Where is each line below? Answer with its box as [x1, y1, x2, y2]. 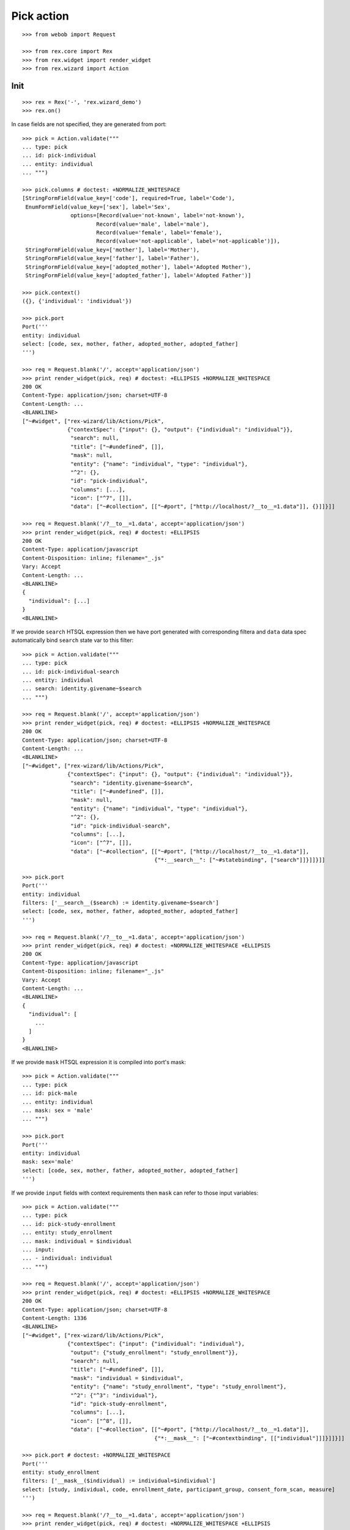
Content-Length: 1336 [22, 1315, 87, 1322]
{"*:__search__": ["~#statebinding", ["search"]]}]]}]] [154, 857, 326, 864]
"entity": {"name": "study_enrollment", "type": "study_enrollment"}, [70, 1383, 287, 1390]
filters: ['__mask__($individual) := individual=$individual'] [22, 1477, 216, 1484]
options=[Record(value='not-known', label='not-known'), [70, 212, 245, 219]
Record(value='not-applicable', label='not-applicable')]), [95, 237, 281, 245]
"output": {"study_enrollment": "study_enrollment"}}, [70, 1349, 239, 1356]
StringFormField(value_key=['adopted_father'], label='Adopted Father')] [25, 272, 251, 278]
